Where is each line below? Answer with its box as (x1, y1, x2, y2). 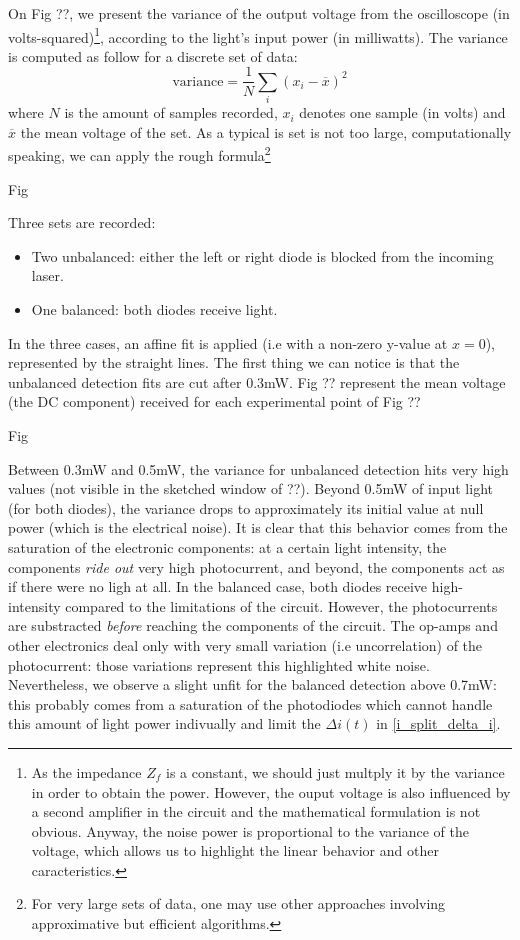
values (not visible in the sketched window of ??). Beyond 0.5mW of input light (8, 478, 493, 499)
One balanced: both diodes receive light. (31, 299, 278, 320)
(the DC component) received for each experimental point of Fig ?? (8, 391, 421, 412)
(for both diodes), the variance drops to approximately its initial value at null (8, 497, 484, 518)
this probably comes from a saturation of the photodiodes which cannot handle (8, 693, 493, 714)
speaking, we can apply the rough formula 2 (8, 142, 271, 166)
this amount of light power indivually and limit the (8, 713, 321, 734)
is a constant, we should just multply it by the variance (166, 761, 505, 782)
